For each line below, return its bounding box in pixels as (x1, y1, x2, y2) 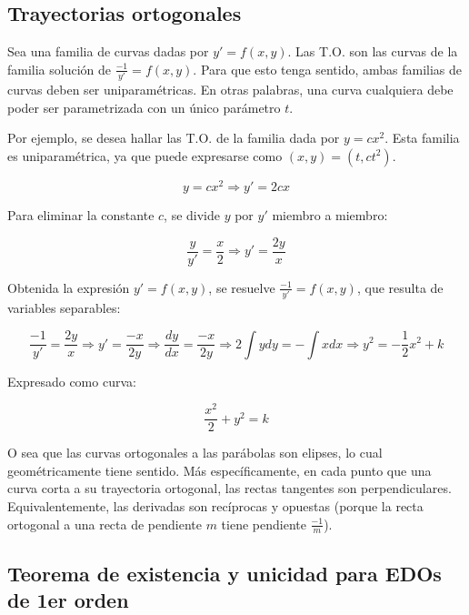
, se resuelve (208, 277, 275, 297)
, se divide (164, 205, 220, 224)
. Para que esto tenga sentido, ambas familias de (193, 59, 463, 78)
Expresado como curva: (7, 371, 136, 390)
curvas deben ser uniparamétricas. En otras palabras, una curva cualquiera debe (7, 80, 454, 99)
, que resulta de (356, 277, 444, 297)
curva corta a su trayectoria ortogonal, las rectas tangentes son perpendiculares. (7, 479, 452, 498)
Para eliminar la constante (7, 205, 155, 224)
